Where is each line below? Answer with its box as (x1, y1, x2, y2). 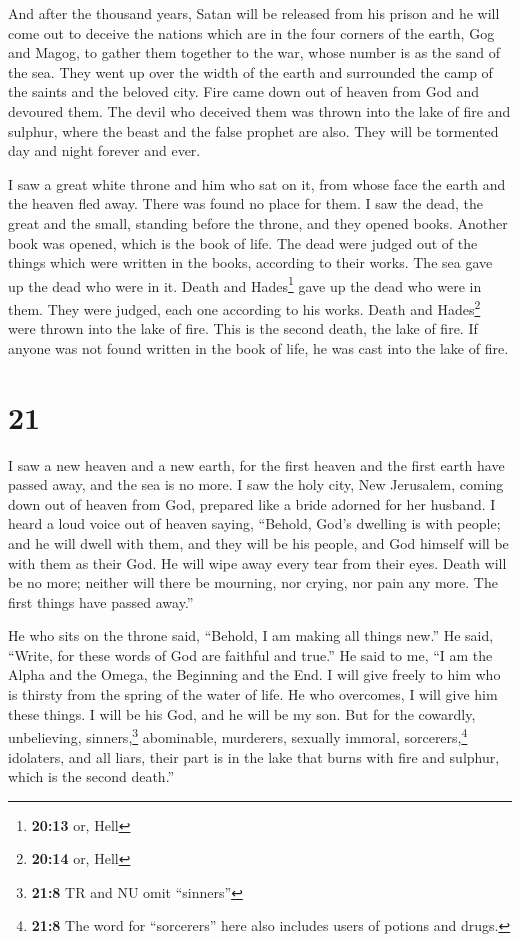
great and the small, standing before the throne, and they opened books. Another (8, 212, 508, 233)
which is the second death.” (8, 766, 175, 787)
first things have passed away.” (8, 591, 194, 612)
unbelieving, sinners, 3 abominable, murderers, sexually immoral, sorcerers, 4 (8, 724, 468, 747)
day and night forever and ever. (8, 140, 201, 161)
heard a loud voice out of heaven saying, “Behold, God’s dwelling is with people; (8, 513, 501, 534)
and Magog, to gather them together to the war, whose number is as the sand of (8, 42, 500, 63)
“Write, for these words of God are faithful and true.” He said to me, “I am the (8, 644, 493, 665)
